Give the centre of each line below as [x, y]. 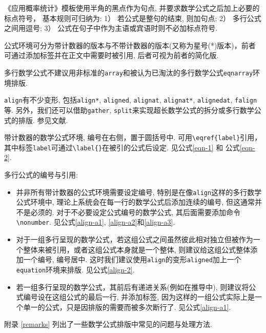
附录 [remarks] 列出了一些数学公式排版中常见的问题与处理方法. [108, 324]
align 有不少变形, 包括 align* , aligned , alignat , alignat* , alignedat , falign [131, 100]
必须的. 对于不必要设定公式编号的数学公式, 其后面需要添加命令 [135, 212]
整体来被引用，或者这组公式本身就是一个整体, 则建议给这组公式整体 [137, 249]
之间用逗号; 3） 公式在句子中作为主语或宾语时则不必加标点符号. [111, 28]
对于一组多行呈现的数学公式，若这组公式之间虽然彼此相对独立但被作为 [135, 239]
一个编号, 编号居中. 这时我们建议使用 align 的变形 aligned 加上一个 [132, 259]
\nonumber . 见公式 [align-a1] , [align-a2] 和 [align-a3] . [96, 222]
